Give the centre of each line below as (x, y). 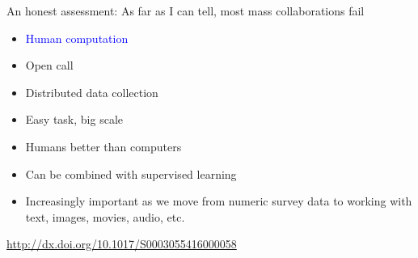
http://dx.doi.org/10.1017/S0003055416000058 (122, 244)
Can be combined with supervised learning (131, 173)
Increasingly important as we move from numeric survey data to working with (219, 201)
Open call (49, 65)
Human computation (77, 38)
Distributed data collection (92, 92)
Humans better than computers (103, 146)
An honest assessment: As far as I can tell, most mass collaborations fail (186, 11)
